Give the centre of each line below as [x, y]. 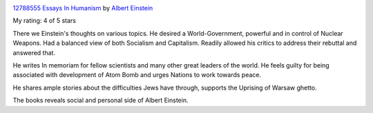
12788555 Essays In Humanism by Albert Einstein [83, 8]
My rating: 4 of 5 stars [44, 21]
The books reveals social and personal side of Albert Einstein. [101, 101]
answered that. [34, 52]
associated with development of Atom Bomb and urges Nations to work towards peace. [137, 75]
